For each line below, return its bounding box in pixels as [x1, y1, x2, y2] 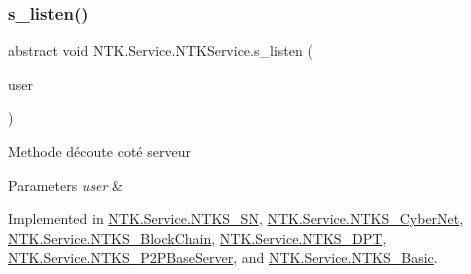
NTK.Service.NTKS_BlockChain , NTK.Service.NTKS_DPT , [8, 227, 387, 248]
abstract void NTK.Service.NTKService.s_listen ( [8, 40, 313, 61]
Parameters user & [8, 174, 124, 195]
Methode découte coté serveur [8, 141, 191, 161]
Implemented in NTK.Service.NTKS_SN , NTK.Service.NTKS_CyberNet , [8, 208, 464, 229]
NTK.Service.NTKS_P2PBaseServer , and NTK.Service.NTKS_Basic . [8, 247, 438, 268]
